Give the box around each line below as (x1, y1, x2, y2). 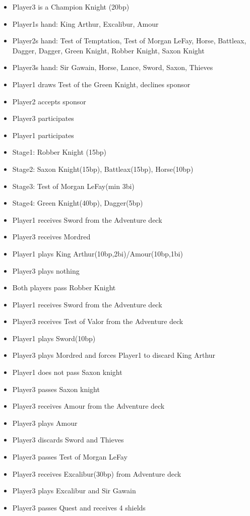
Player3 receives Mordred (12, 231, 91, 242)
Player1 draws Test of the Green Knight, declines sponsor (12, 79, 191, 89)
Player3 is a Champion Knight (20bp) (12, 2, 130, 12)
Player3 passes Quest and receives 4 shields (12, 502, 146, 512)
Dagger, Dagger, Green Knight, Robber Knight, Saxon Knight (12, 45, 205, 55)
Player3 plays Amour (12, 417, 78, 428)
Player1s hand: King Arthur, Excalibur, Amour (12, 18, 159, 29)
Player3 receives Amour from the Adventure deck (12, 401, 165, 411)
